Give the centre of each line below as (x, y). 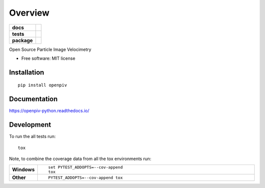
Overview (29, 13)
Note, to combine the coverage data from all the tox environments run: (80, 159)
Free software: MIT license (48, 58)
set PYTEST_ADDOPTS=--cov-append (85, 167)
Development (30, 125)
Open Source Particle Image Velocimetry (50, 49)
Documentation (33, 99)
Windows (23, 170)
